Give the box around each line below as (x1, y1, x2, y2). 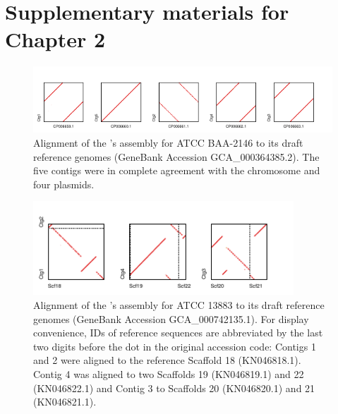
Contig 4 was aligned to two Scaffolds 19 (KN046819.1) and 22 (33, 366, 304, 381)
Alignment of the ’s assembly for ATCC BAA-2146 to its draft (33, 135, 303, 150)
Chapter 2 (5, 25, 106, 54)
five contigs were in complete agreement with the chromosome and (33, 163, 320, 178)
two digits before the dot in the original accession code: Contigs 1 (33, 339, 316, 353)
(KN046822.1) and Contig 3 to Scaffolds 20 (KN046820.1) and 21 (33, 380, 315, 395)
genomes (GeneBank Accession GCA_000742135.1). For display (33, 311, 309, 326)
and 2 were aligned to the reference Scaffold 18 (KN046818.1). (33, 353, 301, 367)
